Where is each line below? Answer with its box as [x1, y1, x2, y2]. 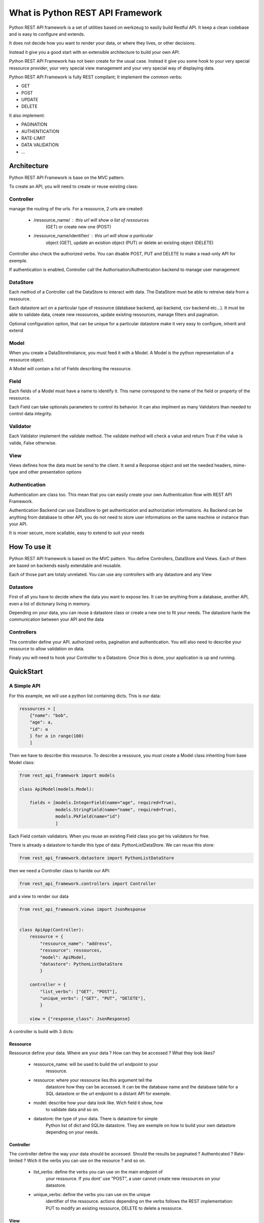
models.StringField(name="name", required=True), [55, 807, 177, 812]
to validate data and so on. [45, 1107, 100, 1112]
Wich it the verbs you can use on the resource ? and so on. [27, 1157, 146, 1164]
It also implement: [9, 113, 45, 118]
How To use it [9, 543, 51, 551]
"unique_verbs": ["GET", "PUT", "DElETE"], [40, 996, 146, 1001]
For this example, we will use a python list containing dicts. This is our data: [9, 693, 161, 699]
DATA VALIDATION [21, 142, 59, 148]
